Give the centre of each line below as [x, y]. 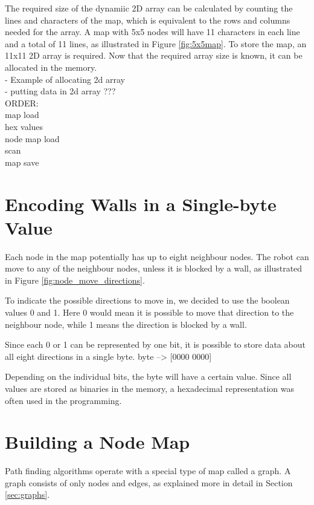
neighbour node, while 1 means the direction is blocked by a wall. [126, 324]
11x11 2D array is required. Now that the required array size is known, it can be [154, 55]
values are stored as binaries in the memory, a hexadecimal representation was [149, 388]
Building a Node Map [98, 442]
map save [22, 162]
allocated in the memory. [51, 67]
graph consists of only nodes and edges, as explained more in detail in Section [149, 482]
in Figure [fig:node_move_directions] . [75, 280]
